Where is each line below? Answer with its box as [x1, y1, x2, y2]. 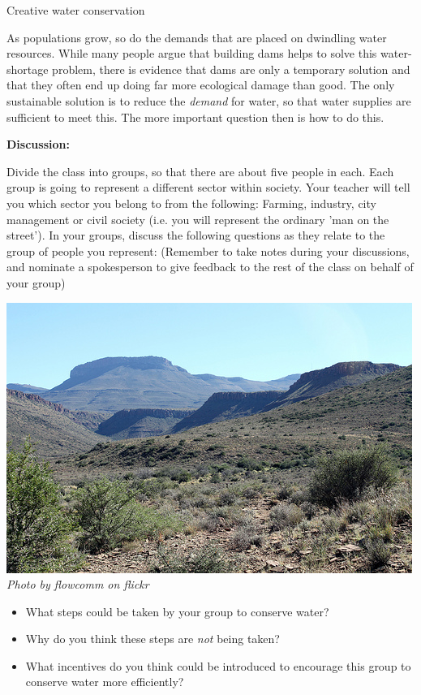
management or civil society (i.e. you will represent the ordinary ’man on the [6, 210, 389, 227]
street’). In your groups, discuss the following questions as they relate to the [6, 227, 385, 244]
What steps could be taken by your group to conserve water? [25, 602, 329, 619]
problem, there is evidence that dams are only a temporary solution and [52, 60, 410, 77]
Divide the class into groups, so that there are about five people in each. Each [6, 162, 394, 179]
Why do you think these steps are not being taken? [25, 630, 280, 647]
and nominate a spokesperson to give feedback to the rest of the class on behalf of [6, 258, 414, 275]
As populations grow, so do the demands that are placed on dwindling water [6, 28, 387, 45]
